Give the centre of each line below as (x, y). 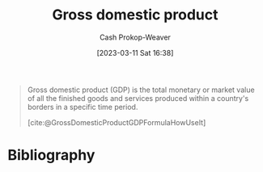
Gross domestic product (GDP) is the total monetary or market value (141, 90)
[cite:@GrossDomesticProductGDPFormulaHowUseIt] (117, 122)
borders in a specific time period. (83, 107)
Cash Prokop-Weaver (135, 37)
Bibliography (51, 155)
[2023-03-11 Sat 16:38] (135, 52)
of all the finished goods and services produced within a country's (138, 98)
